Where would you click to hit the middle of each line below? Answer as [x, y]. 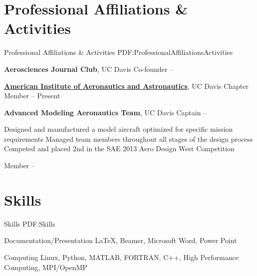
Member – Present [32, 96]
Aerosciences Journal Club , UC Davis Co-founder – [89, 69]
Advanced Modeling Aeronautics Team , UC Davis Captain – [106, 112]
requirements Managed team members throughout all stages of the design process [128, 138]
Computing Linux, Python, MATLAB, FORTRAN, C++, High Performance [121, 257]
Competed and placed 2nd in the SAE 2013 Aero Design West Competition [119, 148]
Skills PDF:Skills [30, 223]
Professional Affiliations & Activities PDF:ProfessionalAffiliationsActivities [119, 52]
